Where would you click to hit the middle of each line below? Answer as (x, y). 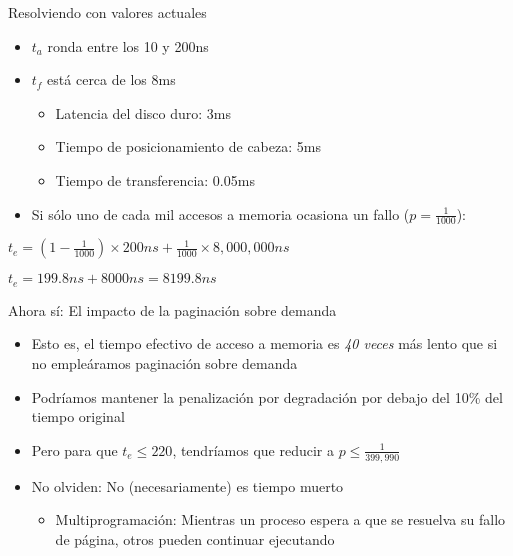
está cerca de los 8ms (111, 79)
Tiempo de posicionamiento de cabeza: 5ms (188, 146)
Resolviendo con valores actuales (107, 12)
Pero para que (74, 449)
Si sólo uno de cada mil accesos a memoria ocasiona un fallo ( (220, 213)
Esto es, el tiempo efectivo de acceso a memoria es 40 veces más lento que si (264, 343)
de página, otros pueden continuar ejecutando (195, 538)
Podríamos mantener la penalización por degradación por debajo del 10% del (267, 396)
